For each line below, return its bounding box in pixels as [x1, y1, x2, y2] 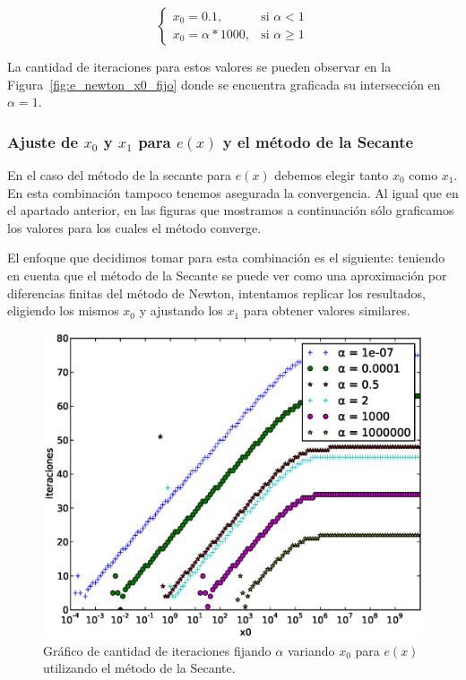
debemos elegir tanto [274, 166, 389, 184]
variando [287, 641, 335, 659]
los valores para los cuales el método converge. [7, 218, 262, 237]
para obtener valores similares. [243, 301, 410, 320]
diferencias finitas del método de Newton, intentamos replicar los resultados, [7, 283, 426, 302]
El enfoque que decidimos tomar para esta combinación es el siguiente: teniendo [7, 248, 445, 267]
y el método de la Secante [222, 130, 414, 152]
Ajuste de [7, 130, 79, 152]
